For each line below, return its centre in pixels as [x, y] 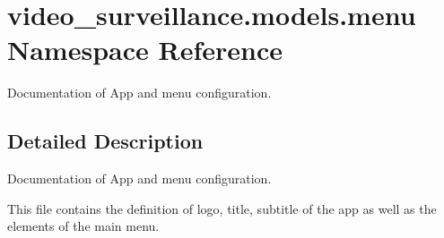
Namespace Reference [145, 50]
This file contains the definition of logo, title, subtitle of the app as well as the [222, 208]
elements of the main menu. [83, 226]
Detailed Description [105, 141]
